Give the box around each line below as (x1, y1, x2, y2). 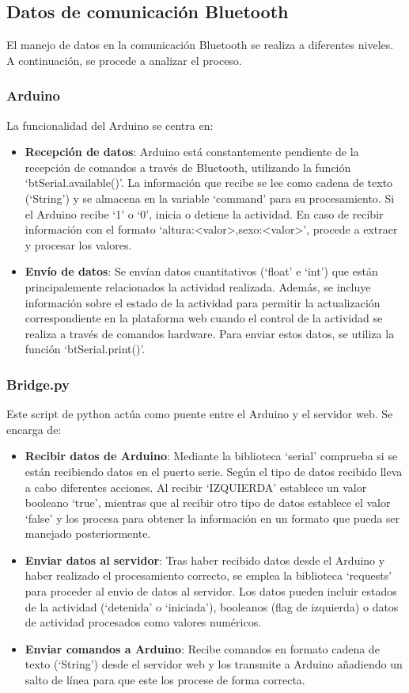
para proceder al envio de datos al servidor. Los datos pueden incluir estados (25, 583, 397, 600)
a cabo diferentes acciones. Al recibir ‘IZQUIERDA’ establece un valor (25, 478, 367, 495)
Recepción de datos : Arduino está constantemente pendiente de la (25, 143, 359, 160)
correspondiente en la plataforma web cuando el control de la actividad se (25, 310, 383, 326)
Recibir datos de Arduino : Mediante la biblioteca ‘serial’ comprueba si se (25, 447, 398, 464)
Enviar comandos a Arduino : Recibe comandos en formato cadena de (25, 640, 380, 657)
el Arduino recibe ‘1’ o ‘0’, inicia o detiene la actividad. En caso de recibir (25, 205, 384, 222)
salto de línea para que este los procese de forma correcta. (25, 672, 305, 688)
